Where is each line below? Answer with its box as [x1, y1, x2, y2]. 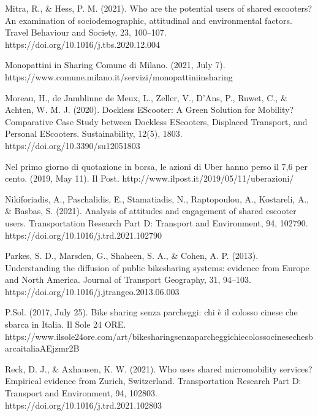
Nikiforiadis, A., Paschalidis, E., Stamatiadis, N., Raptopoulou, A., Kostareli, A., [5, 192, 309, 205]
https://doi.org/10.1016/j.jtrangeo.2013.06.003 [5, 285, 180, 298]
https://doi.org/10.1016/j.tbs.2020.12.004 [5, 37, 161, 50]
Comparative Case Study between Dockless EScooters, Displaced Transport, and [5, 115, 308, 128]
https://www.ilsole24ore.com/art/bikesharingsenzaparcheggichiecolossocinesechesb [5, 329, 313, 342]
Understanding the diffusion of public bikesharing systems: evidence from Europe [5, 261, 309, 274]
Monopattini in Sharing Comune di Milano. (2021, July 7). [5, 58, 225, 71]
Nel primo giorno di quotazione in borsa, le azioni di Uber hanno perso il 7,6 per [5, 160, 308, 172]
